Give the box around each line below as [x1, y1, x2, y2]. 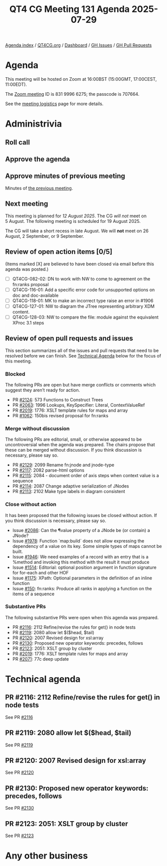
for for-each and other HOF [12, 569, 69, 575]
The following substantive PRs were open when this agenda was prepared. [5, 614, 159, 620]
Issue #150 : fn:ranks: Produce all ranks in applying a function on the [12, 585, 152, 591]
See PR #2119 [5, 742, 33, 748]
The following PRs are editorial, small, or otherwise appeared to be [5, 436, 142, 442]
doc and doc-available [12, 292, 59, 298]
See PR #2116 [5, 714, 33, 720]
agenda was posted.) [5, 266, 49, 272]
